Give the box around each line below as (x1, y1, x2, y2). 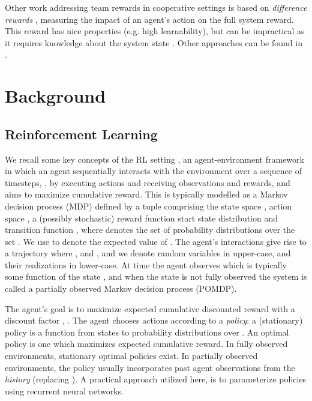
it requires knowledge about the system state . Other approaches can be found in (5, 36, 302, 49)
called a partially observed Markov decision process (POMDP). (5, 282, 237, 295)
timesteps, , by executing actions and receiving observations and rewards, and (5, 176, 290, 188)
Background (5, 83, 106, 108)
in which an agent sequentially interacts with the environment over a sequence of (5, 164, 302, 177)
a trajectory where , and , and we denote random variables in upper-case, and (5, 247, 291, 259)
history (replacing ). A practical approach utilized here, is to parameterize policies (5, 373, 307, 385)
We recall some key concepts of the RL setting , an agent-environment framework (5, 152, 304, 165)
